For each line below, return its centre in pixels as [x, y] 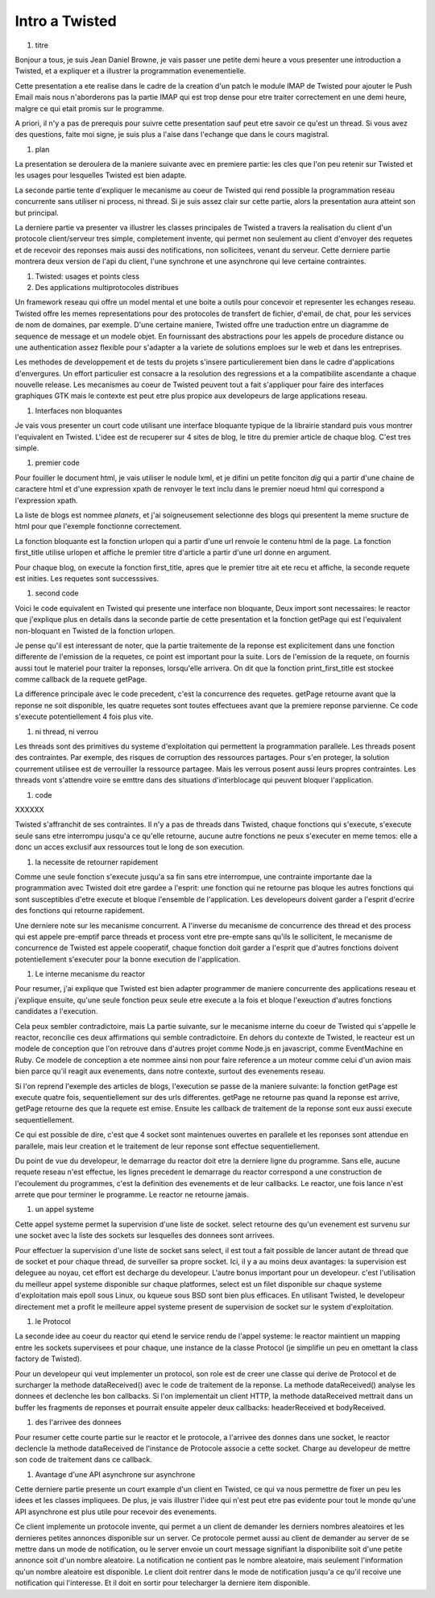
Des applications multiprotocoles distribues [107, 287]
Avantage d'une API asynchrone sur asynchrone [115, 1474]
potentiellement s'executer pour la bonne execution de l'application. [128, 959]
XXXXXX [29, 809]
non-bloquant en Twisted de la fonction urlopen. [95, 631]
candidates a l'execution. [56, 1011]
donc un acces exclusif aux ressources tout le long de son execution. [130, 847]
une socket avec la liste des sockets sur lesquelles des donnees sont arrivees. [145, 1235]
